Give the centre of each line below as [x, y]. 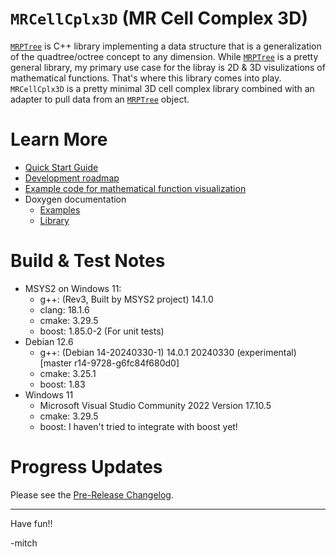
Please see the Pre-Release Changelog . [92, 494]
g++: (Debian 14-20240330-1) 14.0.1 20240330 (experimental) [168, 352]
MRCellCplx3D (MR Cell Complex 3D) [159, 18]
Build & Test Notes [88, 261]
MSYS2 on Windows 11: [73, 288]
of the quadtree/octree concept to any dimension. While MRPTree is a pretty [164, 56]
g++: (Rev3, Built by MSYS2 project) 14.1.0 [126, 299]
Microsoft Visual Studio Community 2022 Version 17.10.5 [155, 405]
